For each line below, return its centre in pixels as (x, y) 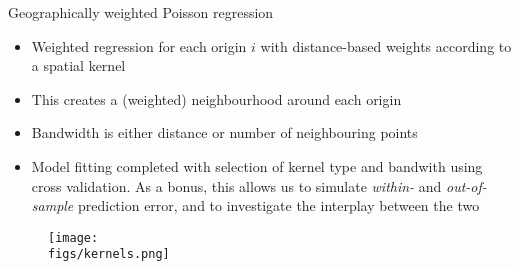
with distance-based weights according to (386, 45)
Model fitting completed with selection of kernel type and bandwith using (257, 165)
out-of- (466, 185)
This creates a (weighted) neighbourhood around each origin (216, 98)
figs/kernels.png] (109, 254)
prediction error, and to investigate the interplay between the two (278, 205)
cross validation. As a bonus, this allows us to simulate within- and (236, 185)
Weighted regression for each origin (139, 45)
